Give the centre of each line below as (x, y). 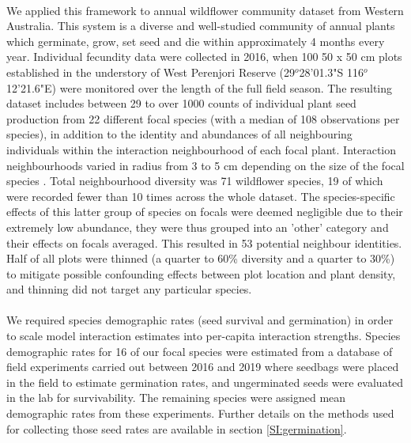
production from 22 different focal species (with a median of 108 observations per (203, 118)
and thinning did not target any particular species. (129, 289)
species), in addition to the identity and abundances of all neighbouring (179, 134)
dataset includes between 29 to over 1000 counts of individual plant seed (181, 103)
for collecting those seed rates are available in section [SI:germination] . (177, 428)
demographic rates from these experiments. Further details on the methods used (200, 413)
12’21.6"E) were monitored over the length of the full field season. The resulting (200, 87)
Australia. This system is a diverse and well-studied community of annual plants (201, 26)
